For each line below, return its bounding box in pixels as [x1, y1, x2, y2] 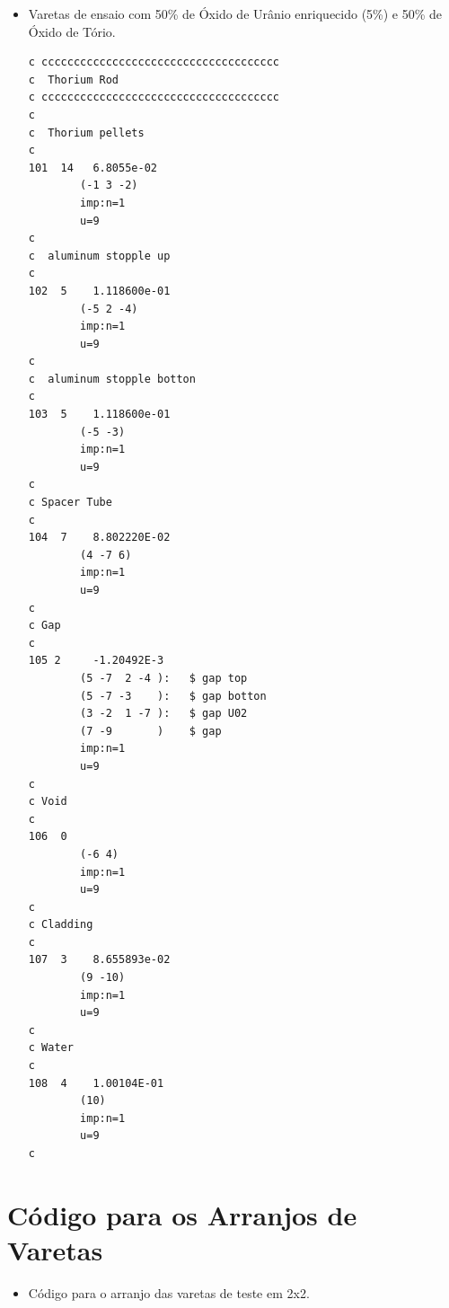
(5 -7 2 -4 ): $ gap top [80, 671, 248, 685]
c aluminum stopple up [28, 249, 171, 262]
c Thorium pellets [28, 126, 145, 139]
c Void [28, 795, 67, 809]
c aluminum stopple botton [28, 372, 196, 385]
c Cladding [28, 918, 93, 932]
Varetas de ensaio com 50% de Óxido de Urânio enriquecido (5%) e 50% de [28, 4, 443, 22]
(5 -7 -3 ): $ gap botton [80, 689, 267, 703]
